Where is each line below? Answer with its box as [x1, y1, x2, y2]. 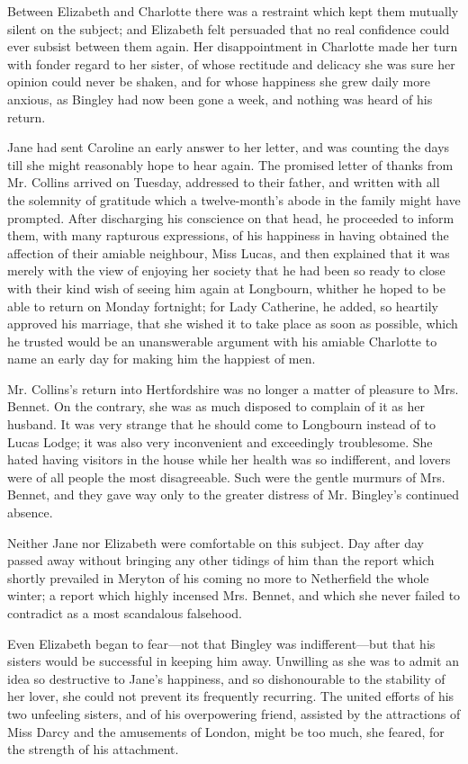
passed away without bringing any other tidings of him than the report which [7, 551, 435, 570]
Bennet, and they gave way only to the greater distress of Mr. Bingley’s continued [7, 485, 460, 504]
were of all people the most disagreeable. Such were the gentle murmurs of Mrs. [7, 467, 445, 486]
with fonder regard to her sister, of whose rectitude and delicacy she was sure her [7, 54, 455, 73]
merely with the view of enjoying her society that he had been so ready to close [7, 261, 445, 280]
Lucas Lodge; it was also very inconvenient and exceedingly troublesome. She [7, 432, 433, 451]
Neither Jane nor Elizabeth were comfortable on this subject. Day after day [7, 533, 424, 552]
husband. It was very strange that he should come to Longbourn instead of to [7, 415, 436, 434]
